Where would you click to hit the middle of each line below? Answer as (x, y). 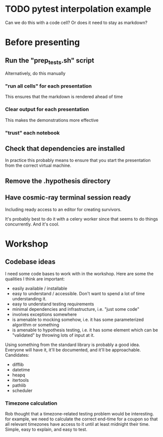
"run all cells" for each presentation (48, 86)
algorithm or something (36, 324)
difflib (18, 364)
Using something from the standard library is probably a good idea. (72, 345)
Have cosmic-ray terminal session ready (68, 197)
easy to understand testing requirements (53, 304)
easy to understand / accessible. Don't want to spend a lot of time (78, 293)
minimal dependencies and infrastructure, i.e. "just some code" (76, 309)
